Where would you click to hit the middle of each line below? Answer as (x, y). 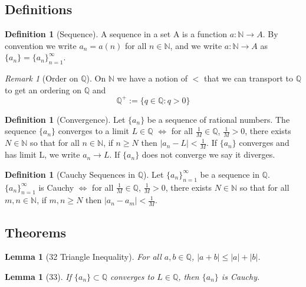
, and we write (196, 45)
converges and (264, 143)
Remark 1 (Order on (42, 78)
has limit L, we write (42, 154)
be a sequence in (230, 174)
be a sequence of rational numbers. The (218, 119)
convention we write (41, 45)
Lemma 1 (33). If (38, 276)
